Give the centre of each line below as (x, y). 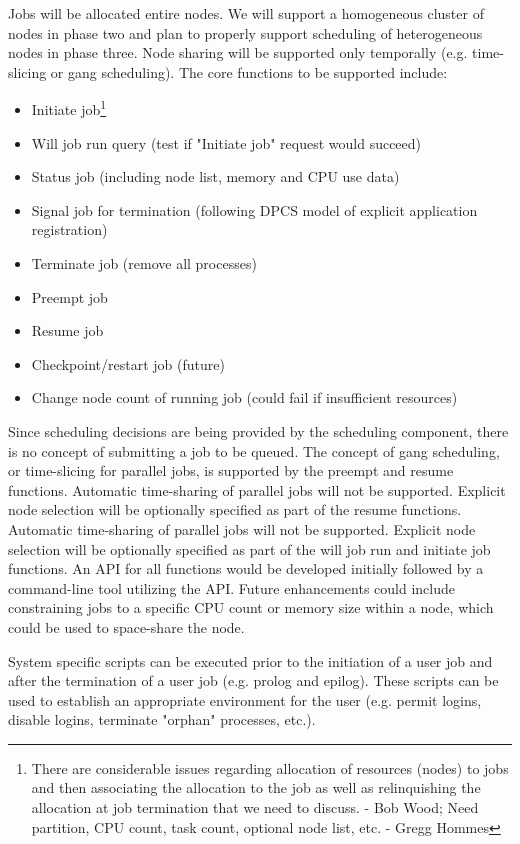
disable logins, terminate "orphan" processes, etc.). (162, 719)
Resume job (67, 330)
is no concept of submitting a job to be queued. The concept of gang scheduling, (254, 450)
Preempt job (69, 296)
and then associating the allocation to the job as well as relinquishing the (256, 787)
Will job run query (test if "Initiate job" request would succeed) (226, 142)
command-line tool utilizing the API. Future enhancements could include (231, 587)
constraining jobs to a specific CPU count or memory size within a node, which (251, 607)
